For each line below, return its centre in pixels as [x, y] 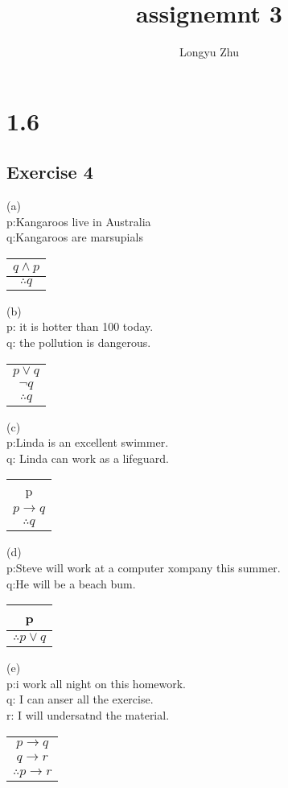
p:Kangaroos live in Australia [79, 221]
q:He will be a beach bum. [71, 583]
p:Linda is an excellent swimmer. [88, 442]
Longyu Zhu [209, 52]
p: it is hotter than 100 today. [80, 326]
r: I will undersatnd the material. [88, 715]
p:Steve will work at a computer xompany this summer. [144, 568]
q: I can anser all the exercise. [80, 699]
